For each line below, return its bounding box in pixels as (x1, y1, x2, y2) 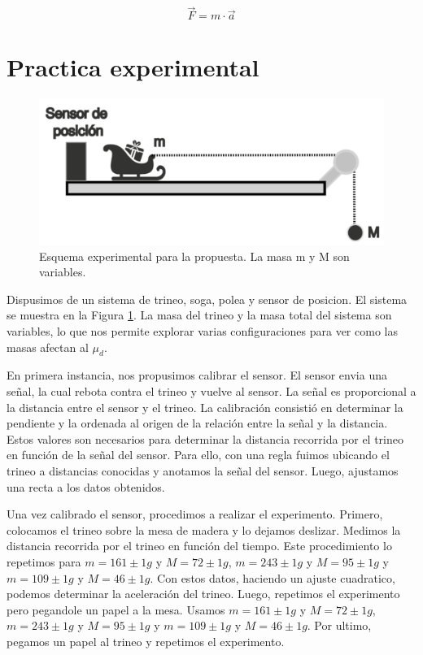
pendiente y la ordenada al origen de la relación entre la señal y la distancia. (7, 414, 388, 432)
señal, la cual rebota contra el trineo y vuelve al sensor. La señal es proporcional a (7, 383, 416, 399)
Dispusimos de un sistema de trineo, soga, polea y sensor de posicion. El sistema (7, 290, 408, 307)
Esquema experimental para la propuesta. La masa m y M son (39, 247, 350, 264)
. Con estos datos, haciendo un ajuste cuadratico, (150, 569, 395, 586)
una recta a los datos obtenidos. (7, 478, 165, 495)
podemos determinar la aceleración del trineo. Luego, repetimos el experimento (7, 585, 400, 602)
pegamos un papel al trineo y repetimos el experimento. (7, 632, 285, 649)
